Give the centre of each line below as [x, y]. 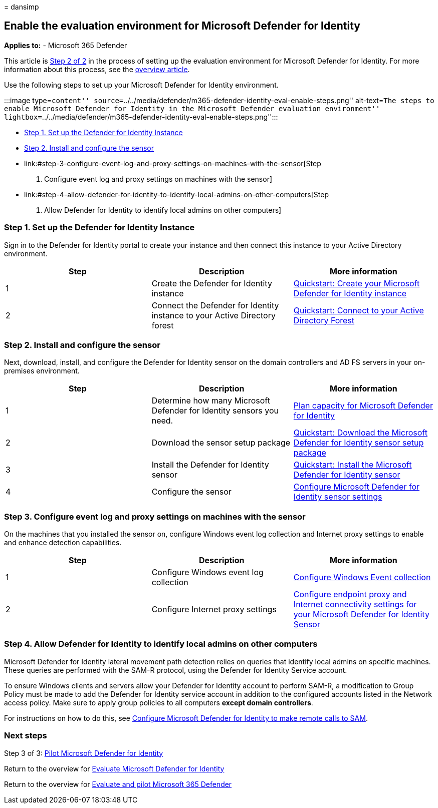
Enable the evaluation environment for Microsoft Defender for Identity [182, 26]
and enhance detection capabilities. [63, 543]
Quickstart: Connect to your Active [359, 310]
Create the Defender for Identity [212, 283]
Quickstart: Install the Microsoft [353, 465]
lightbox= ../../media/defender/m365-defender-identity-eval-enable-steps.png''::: [141, 117]
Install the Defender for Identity [210, 465]
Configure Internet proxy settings [214, 610]
